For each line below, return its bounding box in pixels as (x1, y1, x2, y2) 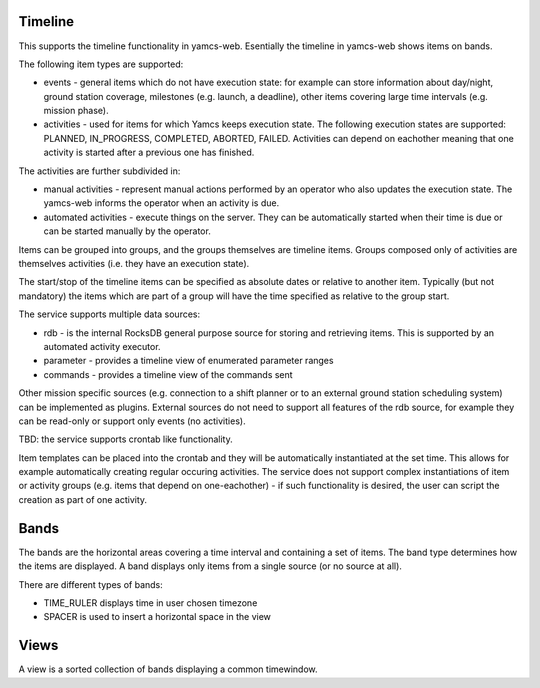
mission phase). (43, 105, 109, 117)
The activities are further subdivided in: (18, 165, 181, 177)
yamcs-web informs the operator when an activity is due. (43, 197, 280, 209)
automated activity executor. (43, 340, 161, 352)
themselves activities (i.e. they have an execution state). (18, 257, 250, 269)
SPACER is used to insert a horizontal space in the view (43, 611, 272, 623)
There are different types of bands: (18, 578, 164, 590)
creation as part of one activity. (18, 493, 148, 505)
